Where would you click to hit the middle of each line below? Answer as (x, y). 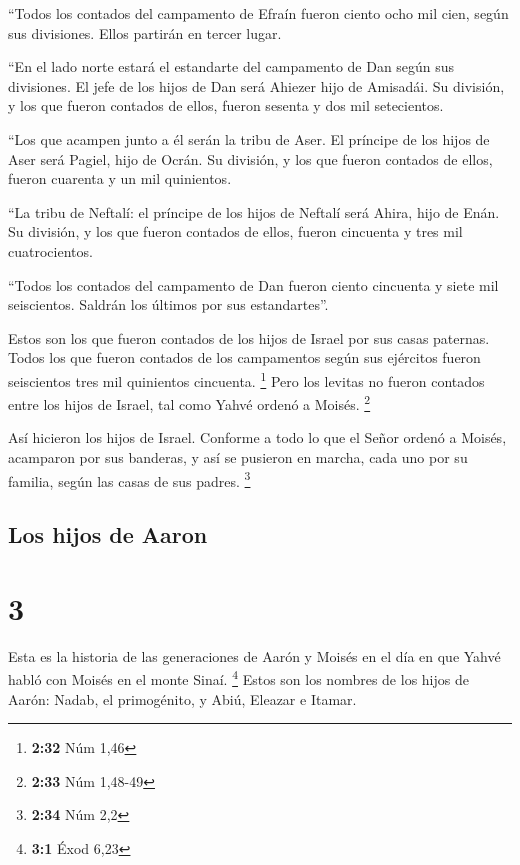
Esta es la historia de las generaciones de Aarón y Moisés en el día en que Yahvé (254, 655)
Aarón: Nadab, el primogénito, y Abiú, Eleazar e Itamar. (182, 698)
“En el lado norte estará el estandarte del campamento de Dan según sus (231, 66)
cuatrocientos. (50, 250)
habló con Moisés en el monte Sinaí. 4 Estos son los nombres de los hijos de (238, 677)
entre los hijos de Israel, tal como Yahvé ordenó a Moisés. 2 (189, 402)
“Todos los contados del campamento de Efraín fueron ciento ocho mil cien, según (258, 13)
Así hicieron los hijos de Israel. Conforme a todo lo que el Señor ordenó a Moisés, (257, 437)
